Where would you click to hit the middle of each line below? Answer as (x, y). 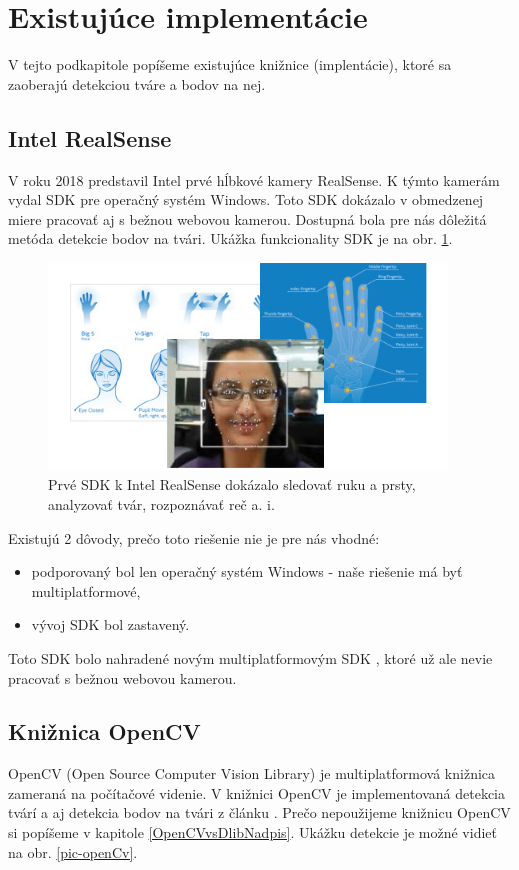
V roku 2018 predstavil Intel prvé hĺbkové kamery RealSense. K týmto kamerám (254, 179)
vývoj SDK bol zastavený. (110, 624)
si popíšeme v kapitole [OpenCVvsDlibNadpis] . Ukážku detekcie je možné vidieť (252, 832)
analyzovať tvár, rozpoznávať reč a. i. (161, 503)
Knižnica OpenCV (104, 731)
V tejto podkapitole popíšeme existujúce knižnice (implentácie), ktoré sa (230, 64)
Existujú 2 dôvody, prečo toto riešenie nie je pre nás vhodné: (194, 537)
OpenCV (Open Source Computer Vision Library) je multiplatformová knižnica (252, 773)
